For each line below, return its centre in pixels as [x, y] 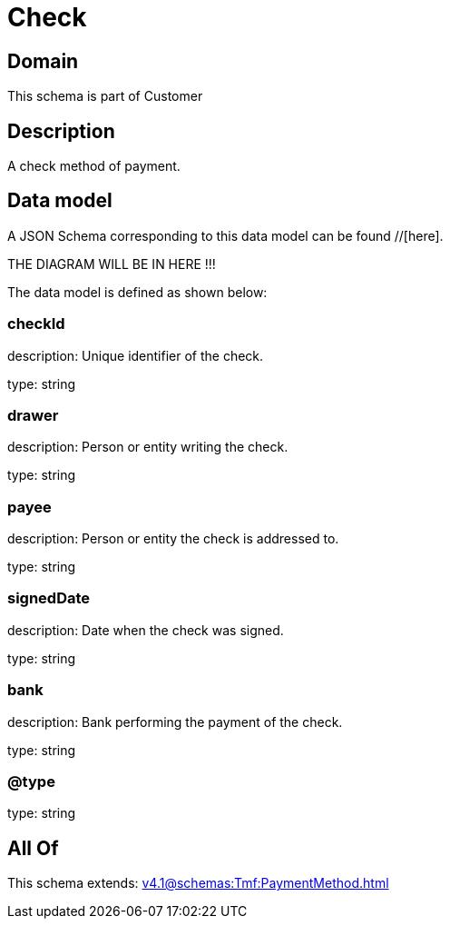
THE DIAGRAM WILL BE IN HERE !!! [112, 264]
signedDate [49, 598]
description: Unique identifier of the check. [136, 355]
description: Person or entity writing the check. [148, 447]
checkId [36, 324]
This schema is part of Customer [105, 96]
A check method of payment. [94, 166]
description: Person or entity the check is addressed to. [173, 539]
